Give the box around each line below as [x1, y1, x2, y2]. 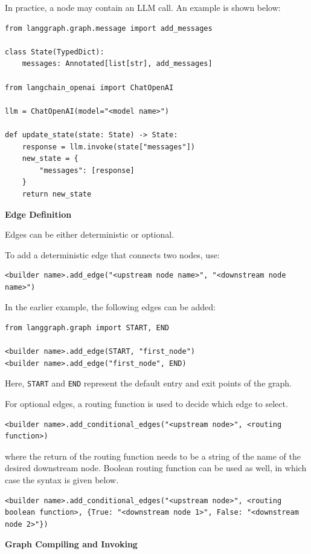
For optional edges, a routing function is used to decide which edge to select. [5, 397, 288, 410]
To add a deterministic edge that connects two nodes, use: [5, 248, 220, 261]
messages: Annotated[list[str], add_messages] [22, 59, 213, 68]
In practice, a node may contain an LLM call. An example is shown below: [5, 1, 281, 13]
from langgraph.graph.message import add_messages [5, 24, 213, 33]
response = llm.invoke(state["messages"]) [22, 142, 195, 151]
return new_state [22, 189, 92, 198]
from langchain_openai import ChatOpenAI [5, 83, 174, 92]
